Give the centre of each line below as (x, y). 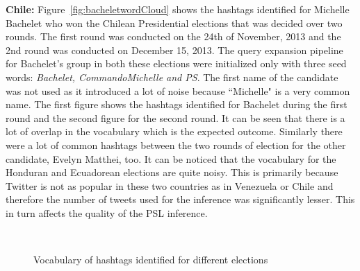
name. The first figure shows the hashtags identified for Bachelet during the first (177, 104)
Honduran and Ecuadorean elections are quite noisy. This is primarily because (172, 172)
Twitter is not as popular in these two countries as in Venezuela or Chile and (170, 185)
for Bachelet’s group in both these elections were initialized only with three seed (176, 63)
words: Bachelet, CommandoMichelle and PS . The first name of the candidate (172, 77)
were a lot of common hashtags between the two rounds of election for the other (176, 145)
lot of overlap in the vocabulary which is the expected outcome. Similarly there (174, 131)
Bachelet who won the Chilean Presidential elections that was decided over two (174, 23)
